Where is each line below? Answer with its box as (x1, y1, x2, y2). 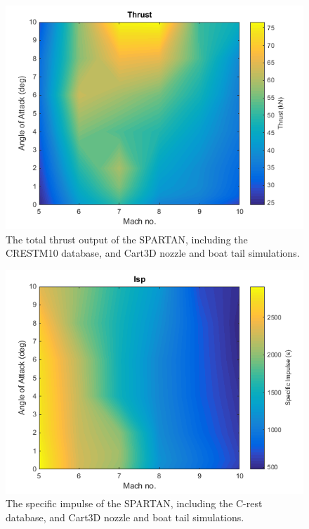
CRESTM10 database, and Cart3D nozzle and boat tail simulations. (6, 246, 300, 260)
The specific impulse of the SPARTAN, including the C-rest (6, 496, 263, 511)
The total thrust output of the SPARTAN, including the (6, 231, 248, 246)
